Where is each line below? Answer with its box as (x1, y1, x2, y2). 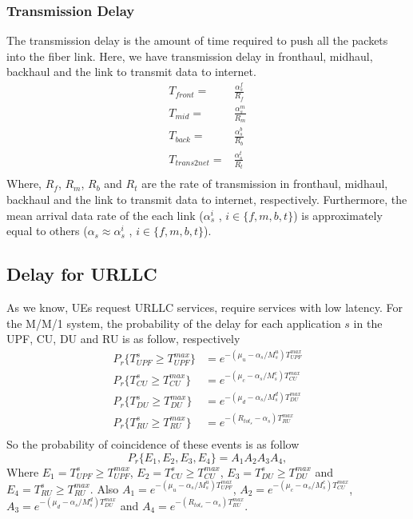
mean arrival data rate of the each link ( (6, 206, 204, 223)
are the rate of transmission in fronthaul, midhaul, (141, 175, 388, 192)
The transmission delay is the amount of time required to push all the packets (6, 32, 388, 49)
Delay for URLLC (6, 261, 157, 286)
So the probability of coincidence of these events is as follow (6, 435, 300, 452)
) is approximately (293, 206, 383, 223)
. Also (89, 480, 119, 497)
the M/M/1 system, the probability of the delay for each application (6, 314, 341, 331)
